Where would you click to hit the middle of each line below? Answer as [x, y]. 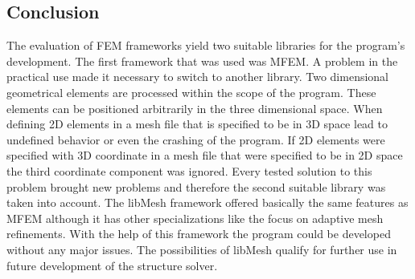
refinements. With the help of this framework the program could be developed [199, 234]
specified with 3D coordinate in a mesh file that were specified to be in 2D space [205, 155]
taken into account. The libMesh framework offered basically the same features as [207, 202]
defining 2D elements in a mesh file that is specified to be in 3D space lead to [197, 124]
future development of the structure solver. [112, 265]
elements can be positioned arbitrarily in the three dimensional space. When [195, 108]
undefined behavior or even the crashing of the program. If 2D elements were [196, 139]
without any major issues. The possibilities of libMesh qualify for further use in [202, 249]
